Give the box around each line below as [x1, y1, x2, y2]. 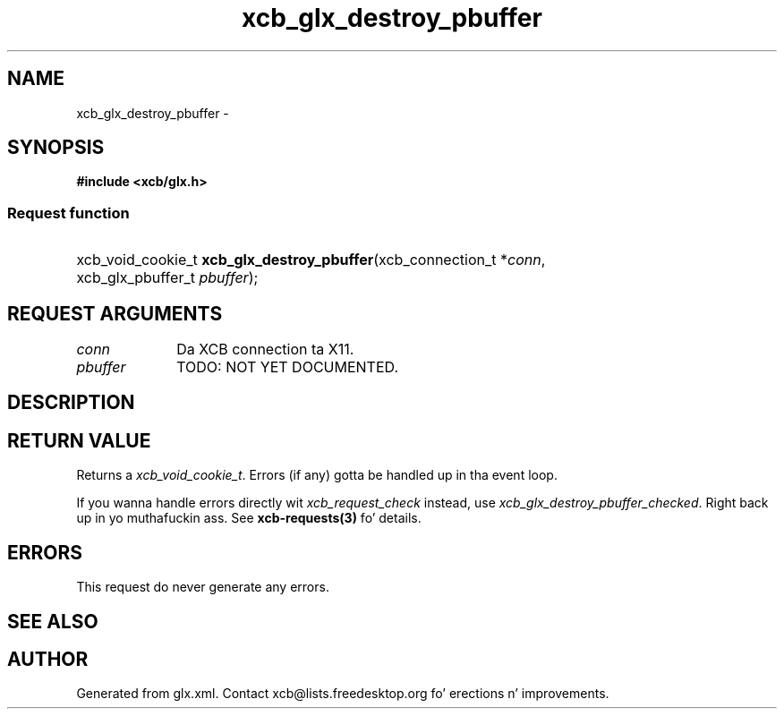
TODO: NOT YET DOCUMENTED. [176, 358, 398, 377]
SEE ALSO [7, 609, 98, 633]
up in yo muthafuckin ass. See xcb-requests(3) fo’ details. [76, 510, 422, 526]
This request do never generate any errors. [76, 579, 329, 595]
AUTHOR [7, 647, 89, 670]
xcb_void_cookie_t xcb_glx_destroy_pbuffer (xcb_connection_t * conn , [76, 251, 546, 269]
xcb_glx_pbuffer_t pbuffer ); [76, 268, 259, 287]
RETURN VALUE [7, 429, 151, 452]
